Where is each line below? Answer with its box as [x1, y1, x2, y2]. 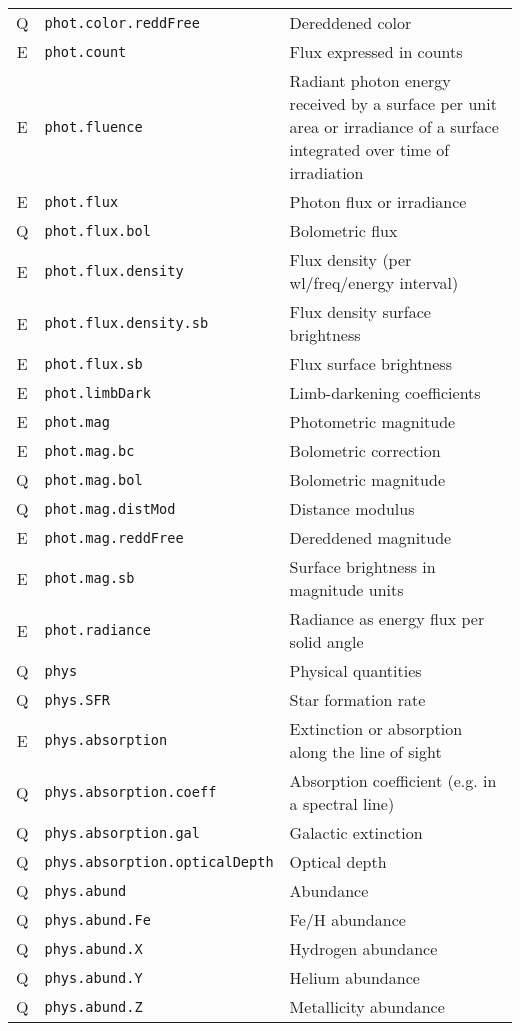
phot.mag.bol [44, 471, 143, 488]
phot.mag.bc [44, 442, 135, 459]
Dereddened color [289, 11, 412, 34]
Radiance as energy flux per [289, 607, 485, 630]
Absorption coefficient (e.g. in [289, 769, 497, 792]
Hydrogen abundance [289, 937, 438, 960]
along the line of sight [289, 740, 442, 763]
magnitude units [289, 578, 404, 601]
